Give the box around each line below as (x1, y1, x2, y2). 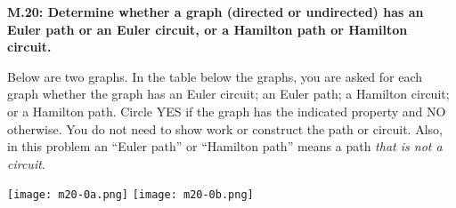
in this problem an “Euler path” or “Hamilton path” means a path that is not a (7, 137, 443, 156)
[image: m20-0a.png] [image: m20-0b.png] (7, 188, 254, 202)
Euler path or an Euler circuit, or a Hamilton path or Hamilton (7, 20, 408, 38)
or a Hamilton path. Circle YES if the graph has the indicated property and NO (7, 101, 446, 120)
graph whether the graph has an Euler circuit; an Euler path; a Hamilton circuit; (7, 84, 450, 103)
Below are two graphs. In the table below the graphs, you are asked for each (7, 67, 423, 85)
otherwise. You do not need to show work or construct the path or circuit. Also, (7, 119, 443, 138)
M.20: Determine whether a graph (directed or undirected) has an (7, 3, 424, 20)
